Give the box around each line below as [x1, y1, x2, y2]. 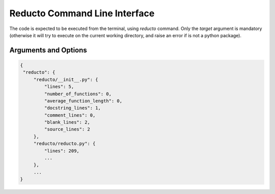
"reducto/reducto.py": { [33, 141, 96, 147]
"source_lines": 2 [44, 126, 90, 132]
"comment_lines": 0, [44, 112, 96, 118]
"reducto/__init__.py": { [33, 76, 99, 82]
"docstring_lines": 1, [44, 105, 101, 111]
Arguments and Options [9, 46, 88, 54]
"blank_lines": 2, [44, 120, 90, 125]
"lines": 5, [44, 84, 74, 90]
